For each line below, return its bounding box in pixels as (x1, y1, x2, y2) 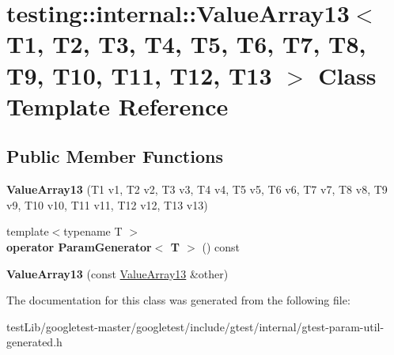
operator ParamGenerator (6, 238, 152, 255)
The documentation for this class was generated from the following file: (6, 292, 350, 308)
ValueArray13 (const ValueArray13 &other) (6, 265, 229, 281)
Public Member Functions (6, 144, 223, 168)
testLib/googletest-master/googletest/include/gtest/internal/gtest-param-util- (6, 318, 385, 334)
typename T (63, 223, 123, 240)
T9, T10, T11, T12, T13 (6, 59, 272, 91)
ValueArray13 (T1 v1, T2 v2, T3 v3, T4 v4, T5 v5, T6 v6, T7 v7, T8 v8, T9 (6, 181, 388, 198)
